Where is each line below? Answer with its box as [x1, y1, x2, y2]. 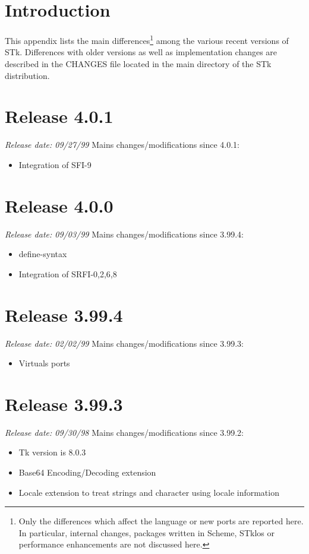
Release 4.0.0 [5, 193, 113, 217]
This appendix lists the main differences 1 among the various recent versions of [5, 33, 289, 46]
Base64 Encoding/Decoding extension [18, 466, 156, 478]
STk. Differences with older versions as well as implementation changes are [5, 46, 278, 58]
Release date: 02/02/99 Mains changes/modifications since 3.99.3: [5, 337, 244, 349]
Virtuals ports [18, 357, 70, 369]
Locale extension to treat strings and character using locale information [18, 486, 279, 498]
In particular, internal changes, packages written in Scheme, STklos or [18, 526, 275, 539]
